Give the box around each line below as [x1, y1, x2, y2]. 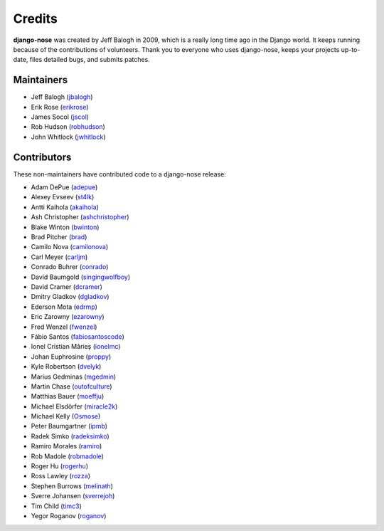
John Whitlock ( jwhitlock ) [31, 132, 106, 141]
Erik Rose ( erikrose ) [31, 102, 89, 111]
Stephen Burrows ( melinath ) [31, 481, 114, 490]
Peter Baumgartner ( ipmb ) [31, 422, 108, 431]
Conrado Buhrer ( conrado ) [31, 263, 109, 271]
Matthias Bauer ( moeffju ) [31, 392, 105, 401]
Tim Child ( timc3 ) [31, 502, 82, 510]
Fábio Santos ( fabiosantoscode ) [31, 332, 124, 341]
